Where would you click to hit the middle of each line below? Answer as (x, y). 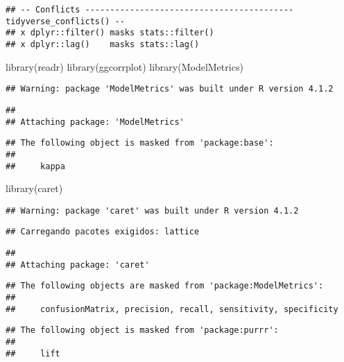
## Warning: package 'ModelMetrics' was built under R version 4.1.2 (170, 89)
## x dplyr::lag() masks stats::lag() (103, 44)
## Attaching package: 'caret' (78, 265)
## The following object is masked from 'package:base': (140, 143)
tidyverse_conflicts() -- (65, 21)
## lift (33, 353)
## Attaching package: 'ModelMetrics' (95, 122)
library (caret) (34, 188)
